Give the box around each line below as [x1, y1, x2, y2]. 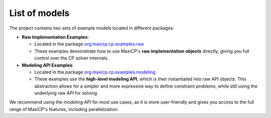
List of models [9, 7, 70, 18]
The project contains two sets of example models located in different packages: [9, 25, 174, 31]
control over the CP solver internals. [34, 55, 109, 61]
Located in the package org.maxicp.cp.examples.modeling [34, 69, 156, 75]
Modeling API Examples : [22, 62, 74, 68]
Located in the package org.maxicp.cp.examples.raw [34, 41, 144, 47]
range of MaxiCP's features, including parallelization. [9, 106, 119, 112]
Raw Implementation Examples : [22, 34, 89, 40]
